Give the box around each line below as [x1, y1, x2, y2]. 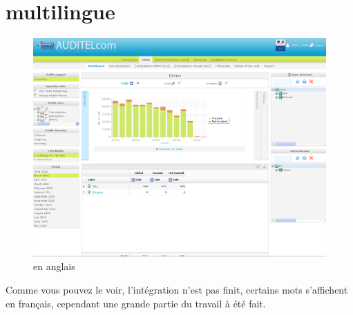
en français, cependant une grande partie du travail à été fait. [6, 296, 266, 310]
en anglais [33, 259, 75, 274]
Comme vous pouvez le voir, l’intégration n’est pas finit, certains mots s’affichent [6, 283, 348, 297]
